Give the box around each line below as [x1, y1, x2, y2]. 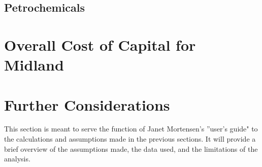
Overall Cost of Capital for [4, 34, 196, 55]
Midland [4, 54, 64, 75]
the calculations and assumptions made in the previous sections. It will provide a [4, 133, 256, 144]
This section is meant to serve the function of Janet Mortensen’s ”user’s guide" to [4, 123, 258, 134]
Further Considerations [4, 94, 170, 115]
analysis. [4, 153, 30, 164]
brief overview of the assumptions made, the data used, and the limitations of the [4, 143, 258, 154]
